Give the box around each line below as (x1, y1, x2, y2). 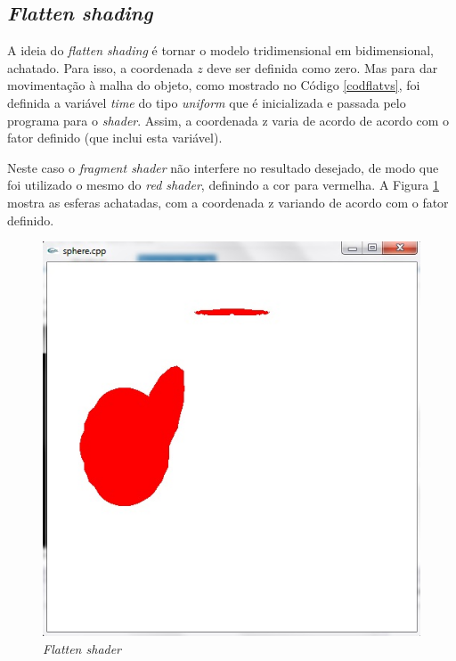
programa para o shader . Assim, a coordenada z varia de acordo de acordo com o (7, 110, 450, 129)
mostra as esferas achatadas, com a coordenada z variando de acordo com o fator (7, 192, 449, 211)
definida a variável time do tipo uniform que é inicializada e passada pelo (7, 93, 406, 111)
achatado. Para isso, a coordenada (7, 58, 193, 77)
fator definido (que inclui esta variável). (7, 128, 223, 147)
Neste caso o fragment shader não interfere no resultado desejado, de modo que (7, 158, 439, 176)
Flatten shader (43, 639, 122, 657)
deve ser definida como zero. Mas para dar (207, 58, 438, 77)
